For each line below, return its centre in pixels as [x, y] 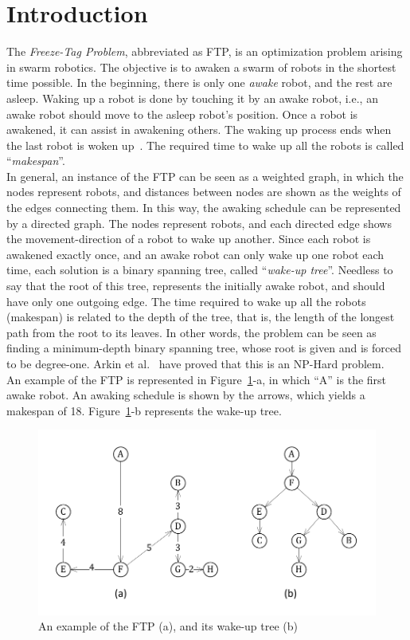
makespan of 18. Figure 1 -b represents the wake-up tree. [144, 410]
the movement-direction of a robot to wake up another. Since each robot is [189, 239]
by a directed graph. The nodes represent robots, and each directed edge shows [199, 223]
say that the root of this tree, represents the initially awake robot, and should [196, 286]
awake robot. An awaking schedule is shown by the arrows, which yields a [186, 395]
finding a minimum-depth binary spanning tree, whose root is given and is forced [204, 348]
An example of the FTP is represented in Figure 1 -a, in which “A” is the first [197, 379]
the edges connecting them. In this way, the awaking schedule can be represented [204, 208]
